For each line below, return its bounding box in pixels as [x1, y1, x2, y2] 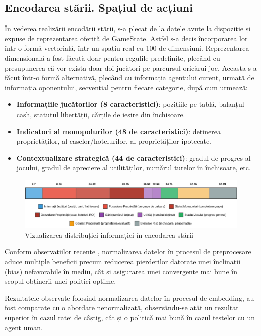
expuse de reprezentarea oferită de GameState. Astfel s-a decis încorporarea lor [5, 33, 248, 43]
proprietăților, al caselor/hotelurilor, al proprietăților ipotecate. [16, 136, 212, 146]
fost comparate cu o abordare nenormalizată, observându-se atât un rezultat [5, 302, 239, 313]
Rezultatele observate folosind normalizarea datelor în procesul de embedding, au [5, 292, 254, 303]
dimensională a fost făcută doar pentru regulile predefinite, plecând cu [5, 52, 220, 63]
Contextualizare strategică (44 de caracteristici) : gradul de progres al [16, 152, 251, 163]
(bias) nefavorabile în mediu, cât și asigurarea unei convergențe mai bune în [5, 266, 237, 276]
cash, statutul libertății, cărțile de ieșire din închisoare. [16, 108, 185, 119]
